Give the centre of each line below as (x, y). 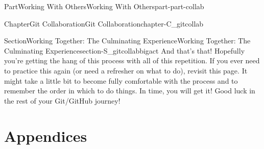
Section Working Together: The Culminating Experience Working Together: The (127, 41)
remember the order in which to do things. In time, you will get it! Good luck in (130, 91)
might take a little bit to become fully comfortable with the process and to (121, 80)
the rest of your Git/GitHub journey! (62, 100)
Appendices (46, 135)
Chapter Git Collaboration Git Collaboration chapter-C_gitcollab (104, 23)
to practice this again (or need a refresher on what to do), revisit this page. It (126, 70)
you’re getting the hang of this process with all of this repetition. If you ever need (132, 60)
